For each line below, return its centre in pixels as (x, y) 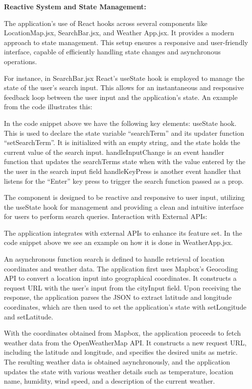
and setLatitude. (29, 316)
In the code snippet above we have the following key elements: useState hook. (120, 123)
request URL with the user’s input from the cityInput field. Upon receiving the (123, 287)
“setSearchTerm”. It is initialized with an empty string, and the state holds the (122, 142)
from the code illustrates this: (48, 107)
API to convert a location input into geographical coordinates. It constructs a (120, 278)
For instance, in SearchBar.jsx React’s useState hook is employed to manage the (124, 78)
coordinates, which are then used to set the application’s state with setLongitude (125, 307)
